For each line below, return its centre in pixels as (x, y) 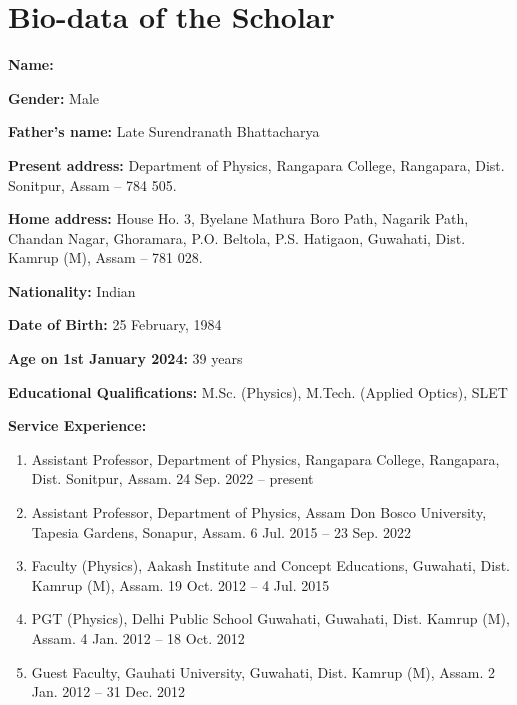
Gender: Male (54, 97)
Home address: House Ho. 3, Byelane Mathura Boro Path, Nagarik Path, (238, 218)
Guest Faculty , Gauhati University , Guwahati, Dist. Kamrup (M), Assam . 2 (263, 671)
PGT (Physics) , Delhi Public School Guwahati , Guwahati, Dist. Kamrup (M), (270, 618)
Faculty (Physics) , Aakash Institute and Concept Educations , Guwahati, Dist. (270, 565)
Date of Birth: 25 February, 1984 (115, 324)
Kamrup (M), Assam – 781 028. (105, 257)
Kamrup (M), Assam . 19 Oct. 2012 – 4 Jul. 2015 (180, 584)
